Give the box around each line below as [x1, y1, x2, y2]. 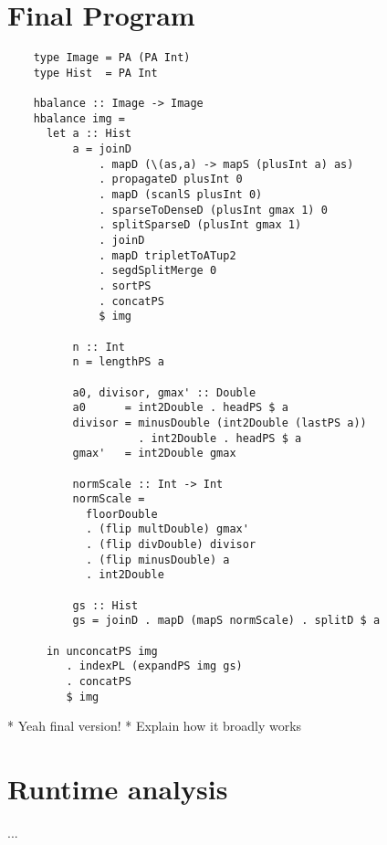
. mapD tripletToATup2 [99, 248, 236, 262]
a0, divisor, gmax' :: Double [72, 386, 256, 399]
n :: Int [72, 340, 125, 354]
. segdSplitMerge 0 [99, 264, 217, 278]
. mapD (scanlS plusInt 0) [99, 188, 263, 202]
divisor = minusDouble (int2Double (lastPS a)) [72, 416, 367, 429]
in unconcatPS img [46, 644, 158, 658]
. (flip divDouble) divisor [85, 538, 256, 552]
